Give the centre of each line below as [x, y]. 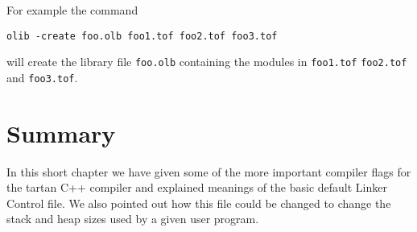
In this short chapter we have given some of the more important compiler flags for [209, 171]
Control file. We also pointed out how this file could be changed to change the [199, 203]
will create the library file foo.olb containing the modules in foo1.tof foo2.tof [207, 62]
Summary [61, 133]
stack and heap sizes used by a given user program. [133, 219]
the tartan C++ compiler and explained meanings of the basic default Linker [197, 187]
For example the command [72, 10]
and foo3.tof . [42, 77]
